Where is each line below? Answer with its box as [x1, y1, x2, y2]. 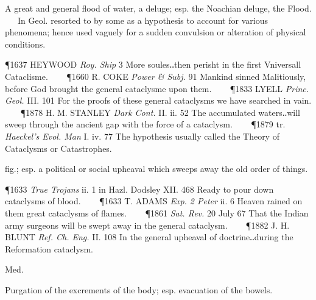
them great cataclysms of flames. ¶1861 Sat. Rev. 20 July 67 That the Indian [5, 206, 309, 219]
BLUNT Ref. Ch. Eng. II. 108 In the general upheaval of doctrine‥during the [5, 230, 293, 243]
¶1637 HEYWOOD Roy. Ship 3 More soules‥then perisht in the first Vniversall [5, 58, 301, 71]
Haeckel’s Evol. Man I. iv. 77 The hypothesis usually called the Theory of [5, 129, 279, 142]
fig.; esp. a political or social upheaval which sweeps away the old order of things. [5, 162, 308, 175]
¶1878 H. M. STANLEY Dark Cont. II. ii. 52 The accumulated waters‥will [20, 105, 301, 118]
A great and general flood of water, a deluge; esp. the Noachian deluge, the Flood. [5, 2, 312, 14]
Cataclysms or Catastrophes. [5, 141, 112, 154]
